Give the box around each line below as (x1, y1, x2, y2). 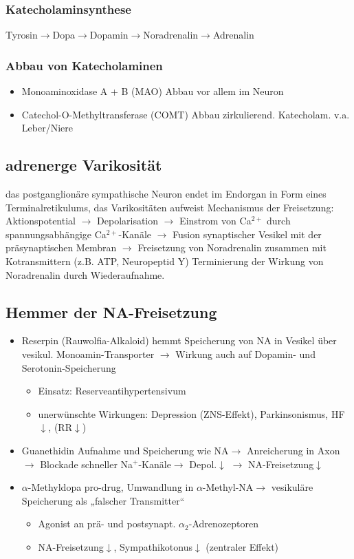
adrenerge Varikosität (5, 154, 162, 176)
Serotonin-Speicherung (21, 360, 116, 375)
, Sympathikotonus (113, 539, 192, 553)
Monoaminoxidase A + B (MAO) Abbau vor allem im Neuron (21, 84, 284, 98)
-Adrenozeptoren (188, 516, 258, 531)
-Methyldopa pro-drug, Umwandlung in (27, 480, 194, 494)
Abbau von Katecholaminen (5, 56, 163, 74)
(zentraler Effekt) (206, 539, 279, 553)
